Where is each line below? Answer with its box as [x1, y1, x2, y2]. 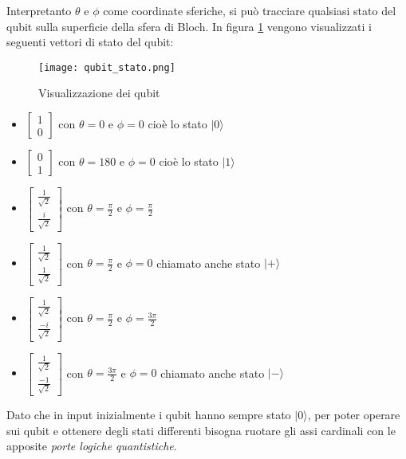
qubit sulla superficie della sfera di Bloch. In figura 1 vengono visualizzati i [6, 18, 372, 34]
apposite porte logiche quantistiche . [6, 437, 177, 454]
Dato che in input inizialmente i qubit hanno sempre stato [6, 406, 291, 423]
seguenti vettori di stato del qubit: [6, 33, 174, 50]
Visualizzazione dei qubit [38, 84, 160, 101]
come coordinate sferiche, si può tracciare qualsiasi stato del [103, 2, 396, 18]
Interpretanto [6, 2, 72, 18]
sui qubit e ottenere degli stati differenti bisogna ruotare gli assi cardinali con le [6, 422, 396, 438]
